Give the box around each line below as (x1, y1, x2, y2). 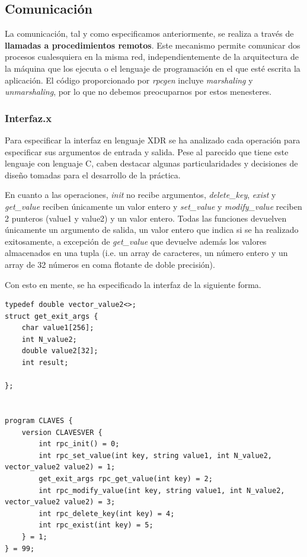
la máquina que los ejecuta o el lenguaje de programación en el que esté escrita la (5, 62, 300, 74)
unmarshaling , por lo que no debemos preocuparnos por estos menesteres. (5, 85, 272, 98)
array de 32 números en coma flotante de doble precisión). (5, 258, 215, 270)
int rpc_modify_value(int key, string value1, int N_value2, (39, 486, 285, 495)
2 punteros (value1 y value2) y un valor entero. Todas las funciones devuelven (5, 212, 287, 224)
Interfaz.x (5, 110, 52, 125)
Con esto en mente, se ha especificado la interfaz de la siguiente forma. (5, 278, 261, 290)
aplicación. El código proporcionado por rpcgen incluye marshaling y (5, 73, 253, 86)
